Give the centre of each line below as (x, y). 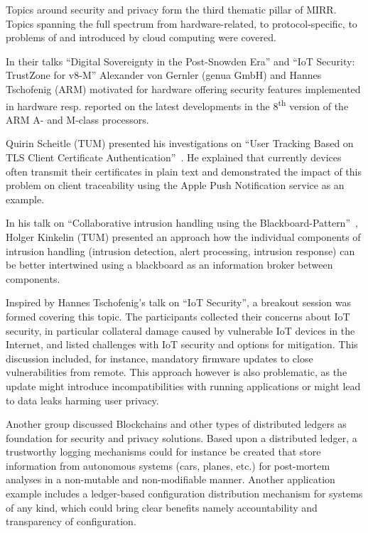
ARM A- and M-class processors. (77, 119)
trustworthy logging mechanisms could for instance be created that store (163, 452)
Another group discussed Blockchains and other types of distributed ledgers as (176, 424)
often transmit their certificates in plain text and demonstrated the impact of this (184, 171)
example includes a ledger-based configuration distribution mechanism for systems (184, 494)
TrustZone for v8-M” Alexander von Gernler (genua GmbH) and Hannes (164, 75)
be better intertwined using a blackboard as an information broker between (169, 265)
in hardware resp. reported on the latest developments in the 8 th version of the (177, 104)
